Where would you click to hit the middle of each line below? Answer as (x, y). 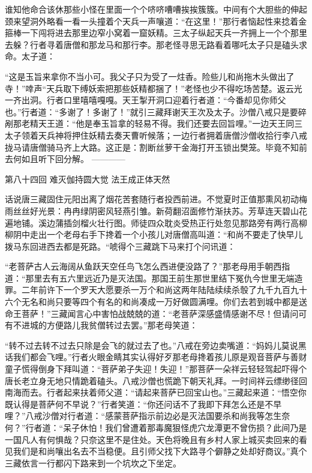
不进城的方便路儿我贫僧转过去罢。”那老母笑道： (105, 325)
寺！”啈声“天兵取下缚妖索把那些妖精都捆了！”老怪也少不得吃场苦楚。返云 (149, 88)
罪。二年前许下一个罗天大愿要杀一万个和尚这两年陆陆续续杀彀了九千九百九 (152, 290)
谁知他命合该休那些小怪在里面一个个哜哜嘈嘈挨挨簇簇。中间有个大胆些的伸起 (156, 9)
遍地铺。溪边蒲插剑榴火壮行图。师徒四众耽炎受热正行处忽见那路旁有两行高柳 (156, 222)
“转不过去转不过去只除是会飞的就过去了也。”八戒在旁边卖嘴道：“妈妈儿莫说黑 (156, 345)
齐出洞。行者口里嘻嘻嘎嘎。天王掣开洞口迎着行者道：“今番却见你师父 (149, 100)
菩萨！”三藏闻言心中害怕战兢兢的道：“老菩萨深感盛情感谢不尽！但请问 (160, 313)
